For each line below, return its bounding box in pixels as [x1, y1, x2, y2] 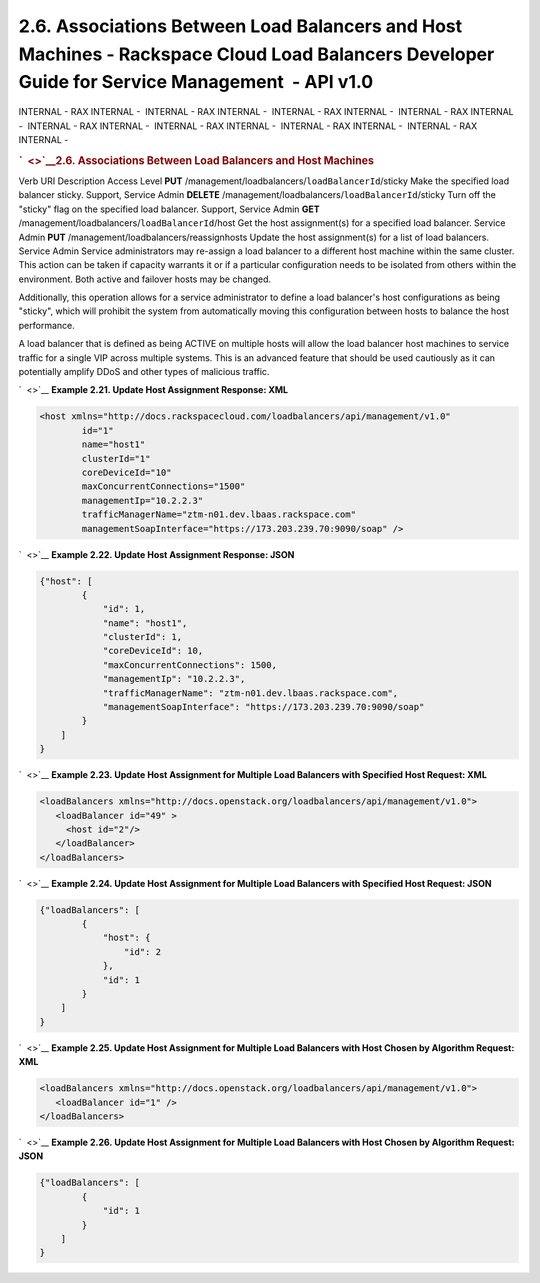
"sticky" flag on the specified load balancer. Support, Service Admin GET [18, 203, 320, 215]
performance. [18, 319, 75, 331]
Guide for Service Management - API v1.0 [18, 71, 374, 94]
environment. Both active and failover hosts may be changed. [18, 273, 272, 285]
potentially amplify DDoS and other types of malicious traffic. [18, 366, 270, 378]
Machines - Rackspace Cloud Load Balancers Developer [18, 43, 495, 65]
